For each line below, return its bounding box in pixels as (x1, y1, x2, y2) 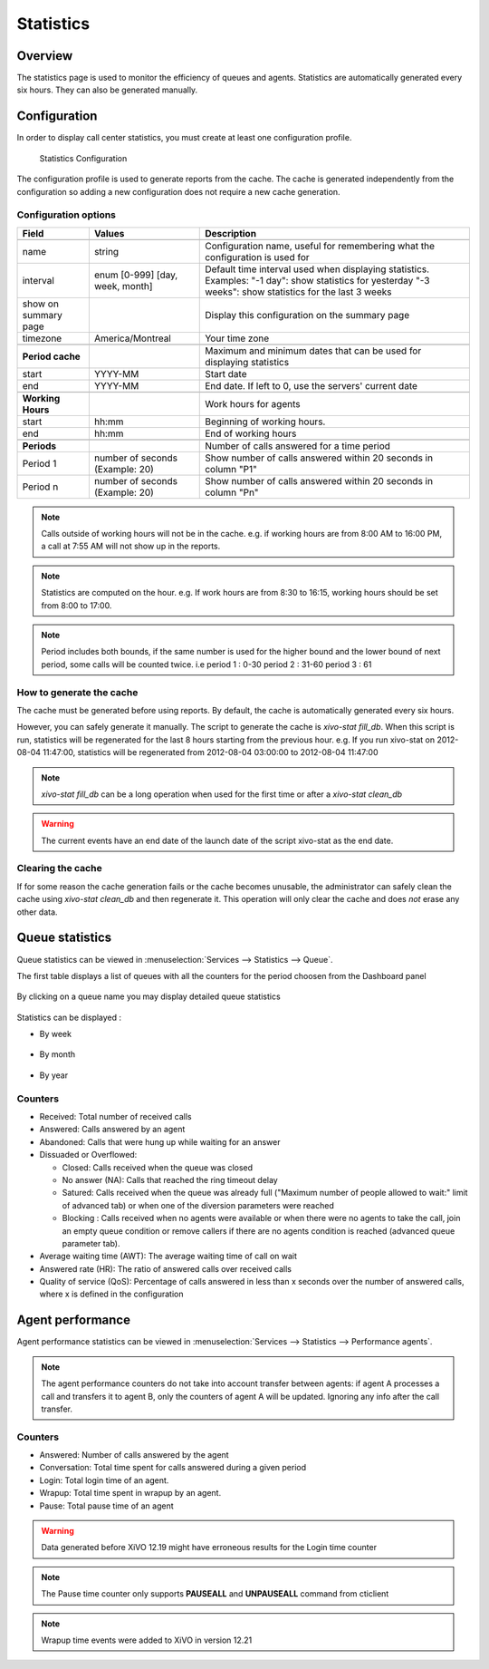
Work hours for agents (205, 397, 301, 410)
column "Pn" (205, 486, 259, 499)
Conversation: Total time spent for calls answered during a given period (39, 1462, 307, 1473)
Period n (22, 480, 59, 493)
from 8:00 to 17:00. (41, 599, 112, 611)
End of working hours (205, 427, 297, 440)
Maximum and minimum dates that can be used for (205, 344, 422, 357)
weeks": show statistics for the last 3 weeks (205, 286, 392, 298)
